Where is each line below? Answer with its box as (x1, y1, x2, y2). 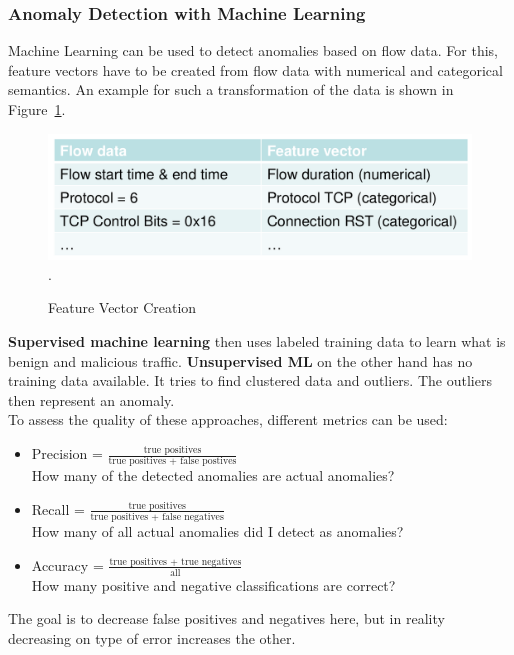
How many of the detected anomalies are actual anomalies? (31, 465, 395, 486)
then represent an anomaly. (8, 389, 175, 410)
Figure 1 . (8, 99, 66, 119)
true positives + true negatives (109, 556, 242, 567)
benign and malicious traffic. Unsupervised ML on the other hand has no (8, 350, 473, 371)
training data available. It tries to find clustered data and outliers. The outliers (8, 370, 492, 391)
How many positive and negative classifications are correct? (31, 574, 396, 595)
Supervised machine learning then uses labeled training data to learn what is (8, 331, 506, 352)
